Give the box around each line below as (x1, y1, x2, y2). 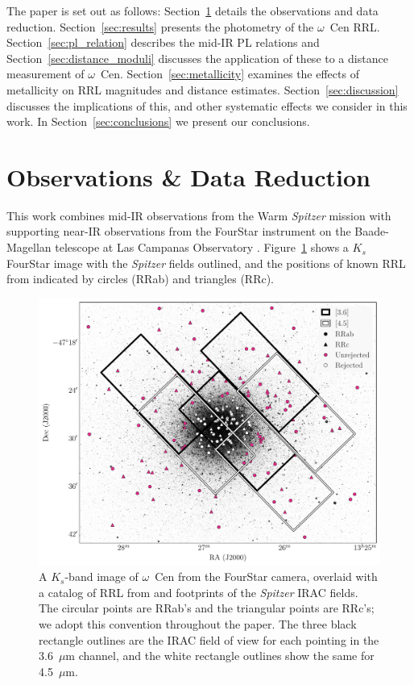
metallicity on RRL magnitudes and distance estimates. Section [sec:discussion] (6, 81, 399, 98)
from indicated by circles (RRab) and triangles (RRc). (6, 270, 275, 287)
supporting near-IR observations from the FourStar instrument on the (6, 223, 351, 240)
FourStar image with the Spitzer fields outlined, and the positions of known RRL (6, 254, 406, 271)
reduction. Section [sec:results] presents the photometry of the (6, 18, 314, 35)
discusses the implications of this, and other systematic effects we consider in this (6, 97, 408, 114)
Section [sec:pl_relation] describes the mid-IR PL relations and (6, 34, 320, 51)
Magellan (6, 239, 52, 256)
